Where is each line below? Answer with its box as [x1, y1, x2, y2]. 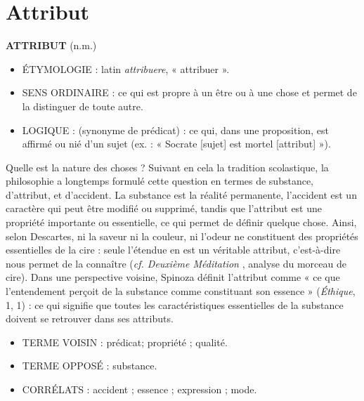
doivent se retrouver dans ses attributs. [6, 311, 174, 326]
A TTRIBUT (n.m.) [6, 38, 97, 53]
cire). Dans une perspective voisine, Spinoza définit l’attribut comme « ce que [6, 270, 340, 284]
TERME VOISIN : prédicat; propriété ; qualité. [22, 334, 228, 349]
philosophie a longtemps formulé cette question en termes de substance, [6, 173, 314, 188]
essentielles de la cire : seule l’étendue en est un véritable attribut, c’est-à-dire [6, 242, 341, 257]
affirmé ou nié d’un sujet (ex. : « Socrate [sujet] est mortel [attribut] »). [22, 136, 331, 151]
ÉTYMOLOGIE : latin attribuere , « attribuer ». [22, 61, 230, 76]
